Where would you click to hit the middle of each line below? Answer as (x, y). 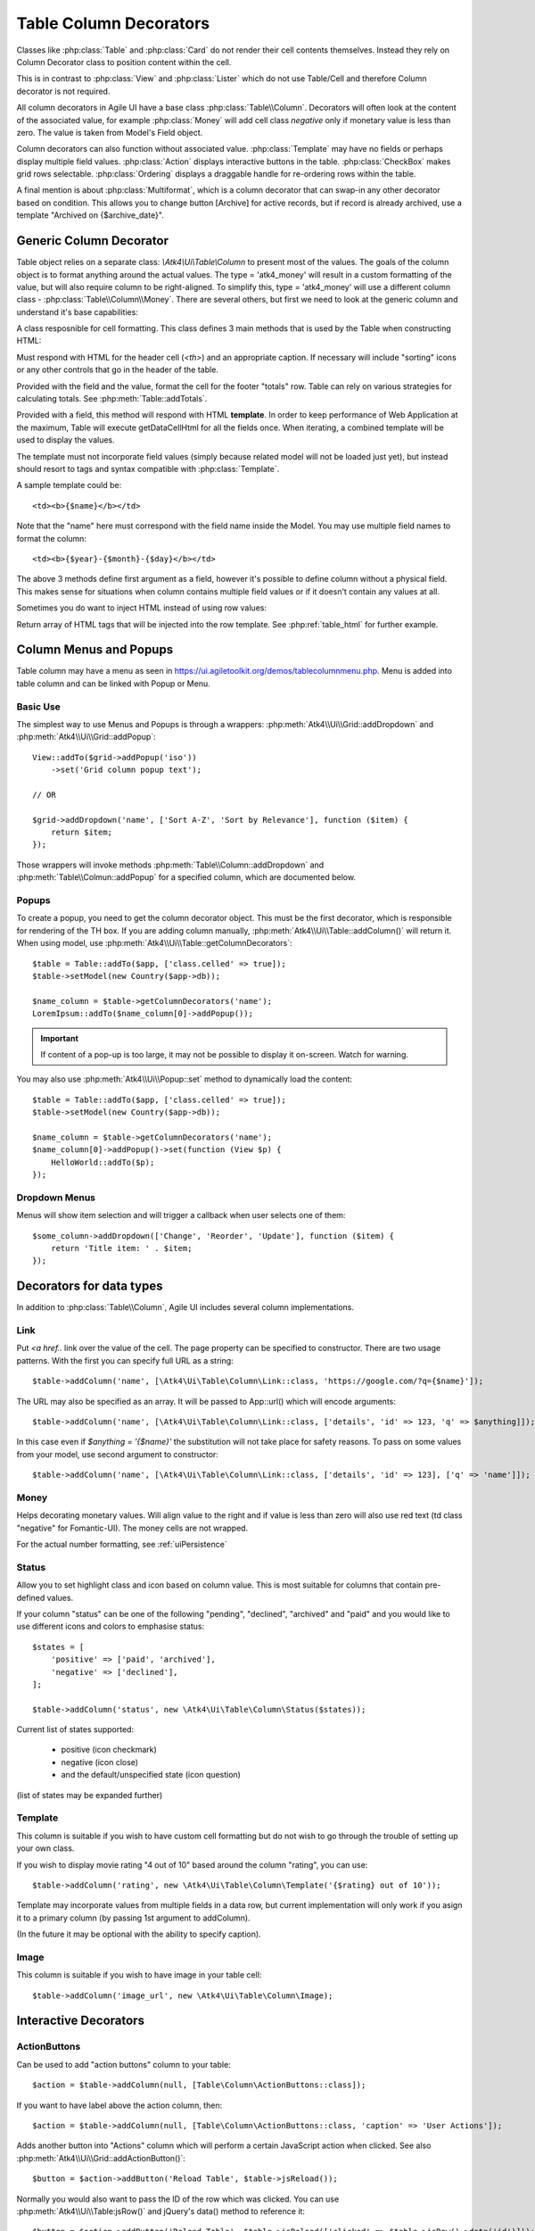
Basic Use (39, 707)
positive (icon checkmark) (109, 1750)
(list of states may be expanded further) (90, 1795)
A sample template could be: (69, 485)
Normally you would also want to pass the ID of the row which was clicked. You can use (178, 2199)
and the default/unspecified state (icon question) (151, 1775)
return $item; (82, 833)
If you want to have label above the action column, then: (119, 2105)
